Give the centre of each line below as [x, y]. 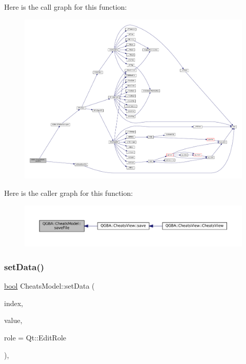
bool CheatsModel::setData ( [49, 286]
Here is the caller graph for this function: [69, 193]
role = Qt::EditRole [35, 337]
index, [14, 303]
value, [13, 320]
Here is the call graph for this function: [66, 7]
